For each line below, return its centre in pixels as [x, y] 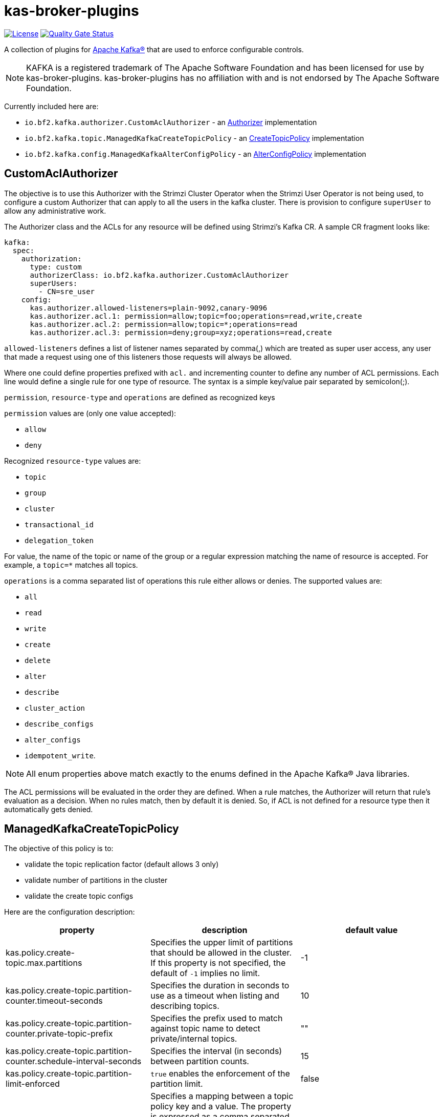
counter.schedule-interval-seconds [74, 1061]
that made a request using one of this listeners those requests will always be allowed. [148, 357]
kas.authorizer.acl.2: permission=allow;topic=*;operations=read [164, 324]
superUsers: [54, 283]
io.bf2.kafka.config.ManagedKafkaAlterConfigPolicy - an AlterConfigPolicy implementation [195, 154]
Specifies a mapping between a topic [222, 1096]
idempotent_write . [60, 755]
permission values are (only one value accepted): [90, 413]
